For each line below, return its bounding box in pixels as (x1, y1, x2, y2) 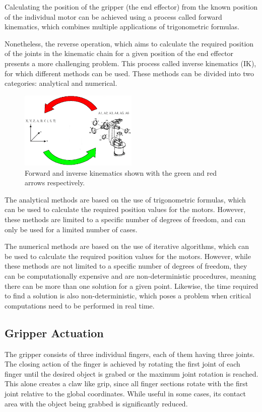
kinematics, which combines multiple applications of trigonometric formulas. (5, 21, 239, 32)
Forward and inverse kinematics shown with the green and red (25, 167, 217, 178)
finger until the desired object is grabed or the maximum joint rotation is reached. (5, 368, 258, 379)
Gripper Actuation (5, 325, 104, 340)
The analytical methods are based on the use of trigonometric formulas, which (5, 194, 246, 204)
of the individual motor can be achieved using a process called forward (5, 11, 222, 22)
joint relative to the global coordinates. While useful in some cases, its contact (5, 388, 246, 398)
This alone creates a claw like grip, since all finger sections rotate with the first (5, 378, 248, 389)
